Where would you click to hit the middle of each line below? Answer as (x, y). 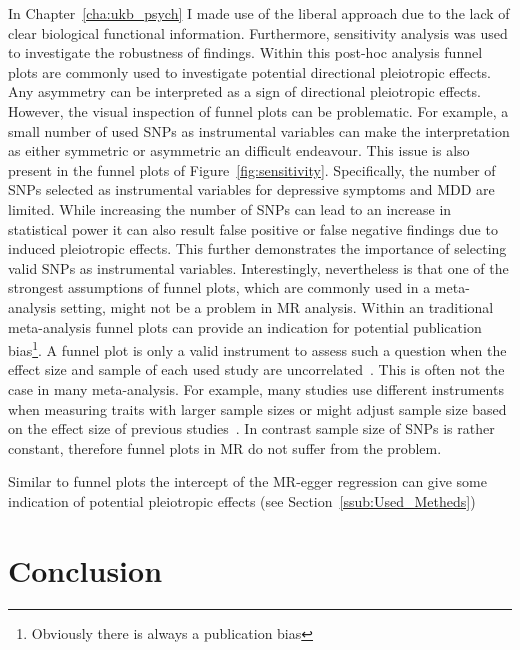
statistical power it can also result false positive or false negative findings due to (253, 228)
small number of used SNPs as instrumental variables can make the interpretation (259, 130)
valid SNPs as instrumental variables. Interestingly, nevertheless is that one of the (258, 267)
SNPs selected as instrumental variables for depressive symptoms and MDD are (251, 189)
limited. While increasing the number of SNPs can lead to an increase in (230, 208)
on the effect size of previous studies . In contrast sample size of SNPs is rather (251, 428)
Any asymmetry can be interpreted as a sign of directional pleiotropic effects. (244, 91)
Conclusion (85, 569)
